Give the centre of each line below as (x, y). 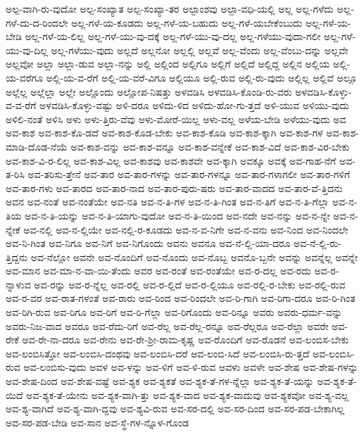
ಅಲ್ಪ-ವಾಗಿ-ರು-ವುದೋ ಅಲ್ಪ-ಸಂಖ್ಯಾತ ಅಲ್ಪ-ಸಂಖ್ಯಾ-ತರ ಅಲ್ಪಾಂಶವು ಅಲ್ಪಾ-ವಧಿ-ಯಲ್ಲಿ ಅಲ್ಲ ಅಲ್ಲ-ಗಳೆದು (170, 8)
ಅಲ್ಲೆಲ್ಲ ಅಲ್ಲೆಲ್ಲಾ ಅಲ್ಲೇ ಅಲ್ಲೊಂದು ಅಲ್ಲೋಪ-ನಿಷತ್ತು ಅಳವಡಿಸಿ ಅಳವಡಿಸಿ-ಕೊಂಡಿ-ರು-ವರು (149, 91)
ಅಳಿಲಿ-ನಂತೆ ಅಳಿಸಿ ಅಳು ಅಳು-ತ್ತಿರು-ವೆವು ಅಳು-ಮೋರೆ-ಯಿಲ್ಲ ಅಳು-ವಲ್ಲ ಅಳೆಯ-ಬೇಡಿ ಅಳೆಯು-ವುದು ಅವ (176, 119)
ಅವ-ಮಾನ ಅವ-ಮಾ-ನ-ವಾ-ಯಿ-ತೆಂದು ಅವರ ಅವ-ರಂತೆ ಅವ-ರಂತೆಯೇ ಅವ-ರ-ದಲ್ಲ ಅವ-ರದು (158, 271)
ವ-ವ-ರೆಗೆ (21, 105)
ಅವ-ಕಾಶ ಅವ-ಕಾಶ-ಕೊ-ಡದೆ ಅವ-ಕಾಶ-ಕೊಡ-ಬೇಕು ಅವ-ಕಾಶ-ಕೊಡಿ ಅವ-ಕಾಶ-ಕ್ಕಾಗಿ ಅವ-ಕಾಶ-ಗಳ (164, 133)
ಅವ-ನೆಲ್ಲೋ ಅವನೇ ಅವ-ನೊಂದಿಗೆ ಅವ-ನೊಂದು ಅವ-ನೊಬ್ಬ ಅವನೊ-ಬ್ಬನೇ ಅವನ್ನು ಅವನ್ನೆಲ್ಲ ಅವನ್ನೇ (194, 256)
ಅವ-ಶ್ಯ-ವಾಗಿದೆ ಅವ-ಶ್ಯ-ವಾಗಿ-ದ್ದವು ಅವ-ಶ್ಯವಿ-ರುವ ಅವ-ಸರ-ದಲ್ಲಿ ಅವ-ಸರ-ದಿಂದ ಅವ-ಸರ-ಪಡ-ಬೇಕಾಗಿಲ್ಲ (175, 408)
